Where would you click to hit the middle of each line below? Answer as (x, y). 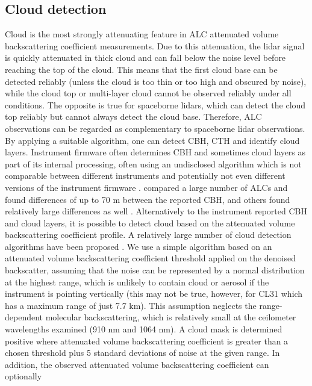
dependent (24, 317)
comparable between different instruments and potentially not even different (145, 176)
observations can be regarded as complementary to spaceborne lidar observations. (155, 128)
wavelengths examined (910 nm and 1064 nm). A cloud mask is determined (144, 329)
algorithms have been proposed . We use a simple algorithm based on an (139, 246)
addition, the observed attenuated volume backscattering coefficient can (137, 364)
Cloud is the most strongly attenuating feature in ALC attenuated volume (142, 34)
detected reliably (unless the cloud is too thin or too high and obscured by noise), (156, 81)
